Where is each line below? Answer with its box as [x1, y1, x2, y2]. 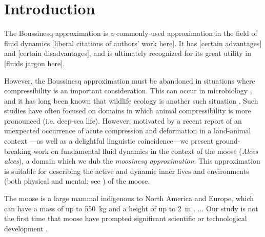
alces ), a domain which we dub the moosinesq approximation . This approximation [4, 155, 260, 166]
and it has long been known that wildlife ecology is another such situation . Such [4, 95, 258, 106]
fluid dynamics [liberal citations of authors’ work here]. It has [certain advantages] [4, 37, 262, 48]
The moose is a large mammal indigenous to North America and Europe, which [4, 193, 254, 204]
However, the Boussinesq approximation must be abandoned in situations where [4, 75, 255, 86]
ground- [215, 135, 240, 146]
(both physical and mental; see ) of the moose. [4, 175, 150, 186]
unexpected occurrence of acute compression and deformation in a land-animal [4, 125, 251, 136]
